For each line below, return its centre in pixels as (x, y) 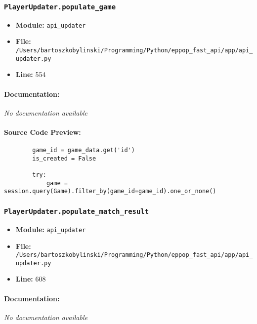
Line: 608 (31, 279)
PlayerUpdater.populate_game (60, 7)
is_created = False (64, 158)
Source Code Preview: (43, 132)
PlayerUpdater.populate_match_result (77, 211)
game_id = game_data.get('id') (84, 150)
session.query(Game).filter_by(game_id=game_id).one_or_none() (110, 191)
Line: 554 (31, 74)
